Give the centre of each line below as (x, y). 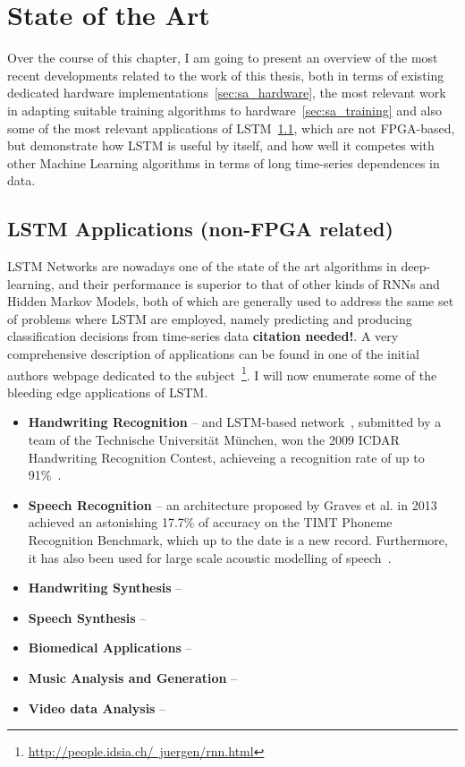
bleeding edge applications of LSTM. (108, 392)
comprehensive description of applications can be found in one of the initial (213, 354)
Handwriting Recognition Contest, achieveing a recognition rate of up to (226, 457)
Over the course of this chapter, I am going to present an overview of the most (223, 58)
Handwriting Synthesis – (105, 588)
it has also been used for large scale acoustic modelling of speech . (210, 557)
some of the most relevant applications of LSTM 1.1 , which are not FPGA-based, (231, 128)
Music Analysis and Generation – (133, 678)
